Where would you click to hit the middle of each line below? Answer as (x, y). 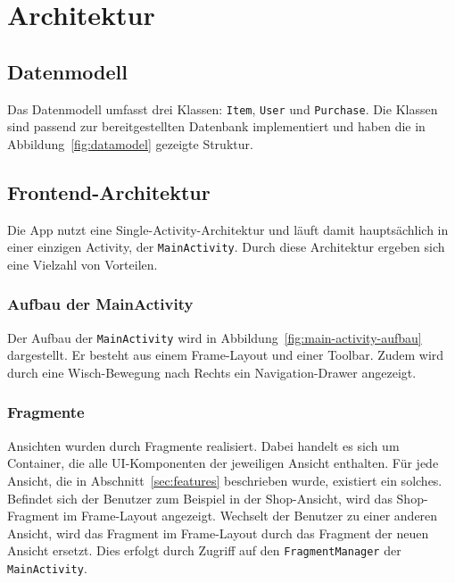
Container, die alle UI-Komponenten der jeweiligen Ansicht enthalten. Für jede (223, 463)
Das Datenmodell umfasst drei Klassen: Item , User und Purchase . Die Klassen (223, 108)
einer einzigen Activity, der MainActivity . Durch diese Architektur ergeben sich (226, 247)
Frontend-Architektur (109, 192)
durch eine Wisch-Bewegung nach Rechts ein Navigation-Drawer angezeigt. (212, 372)
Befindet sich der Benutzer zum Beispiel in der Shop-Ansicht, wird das (200, 498)
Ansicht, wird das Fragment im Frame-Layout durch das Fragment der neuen (218, 533)
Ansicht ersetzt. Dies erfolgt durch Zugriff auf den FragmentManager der (204, 550)
